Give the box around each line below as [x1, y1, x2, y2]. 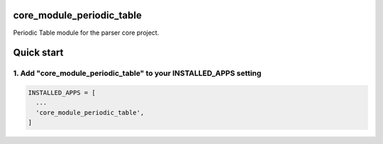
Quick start [13, 47, 64, 59]
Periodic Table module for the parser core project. [13, 28, 160, 37]
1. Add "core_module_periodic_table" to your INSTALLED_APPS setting [13, 68, 262, 78]
